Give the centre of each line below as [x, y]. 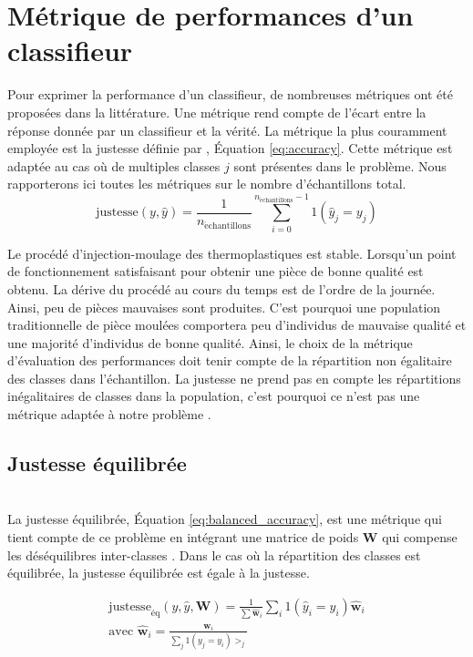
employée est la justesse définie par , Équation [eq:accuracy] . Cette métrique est [230, 148]
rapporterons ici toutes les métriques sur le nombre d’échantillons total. [207, 184]
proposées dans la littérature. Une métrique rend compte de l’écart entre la [217, 112]
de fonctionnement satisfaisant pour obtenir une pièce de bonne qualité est [216, 271]
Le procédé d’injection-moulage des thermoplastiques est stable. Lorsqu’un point [232, 253]
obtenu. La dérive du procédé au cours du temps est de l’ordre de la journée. [221, 288]
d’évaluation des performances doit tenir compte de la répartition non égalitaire [230, 360]
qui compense [420, 537]
